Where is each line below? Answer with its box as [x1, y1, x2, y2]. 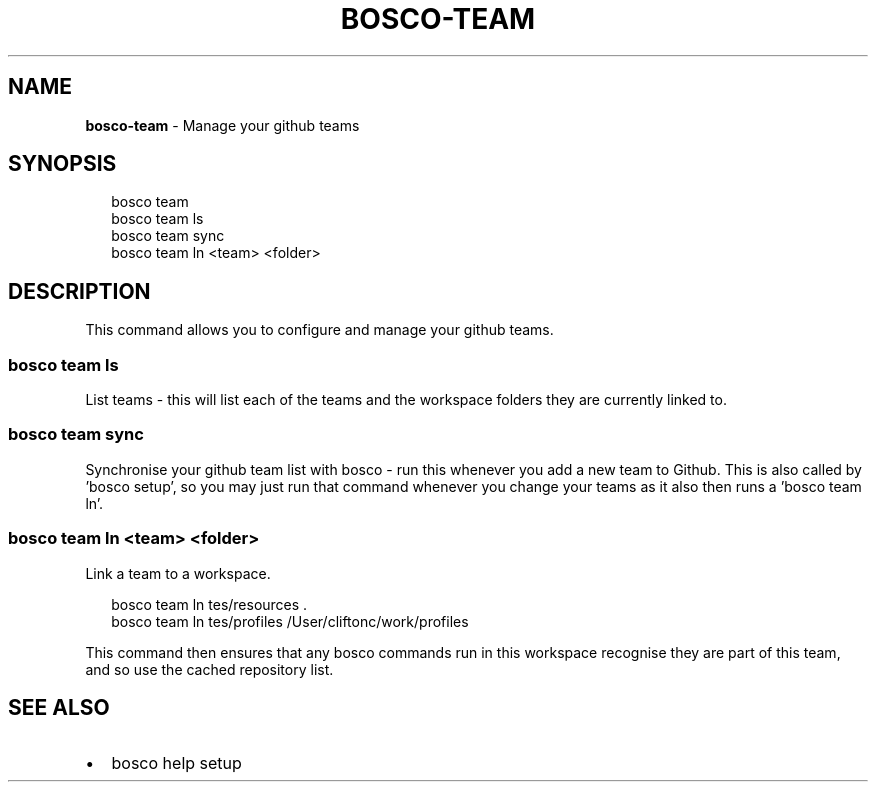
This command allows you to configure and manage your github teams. [85, 321, 554, 339]
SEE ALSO [8, 694, 110, 720]
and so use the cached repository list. [85, 660, 334, 678]
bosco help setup [111, 753, 242, 774]
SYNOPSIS [8, 151, 117, 177]
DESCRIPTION [8, 278, 151, 304]
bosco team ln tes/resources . [111, 595, 308, 613]
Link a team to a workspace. [85, 564, 271, 582]
